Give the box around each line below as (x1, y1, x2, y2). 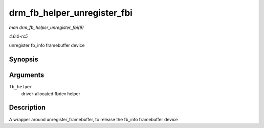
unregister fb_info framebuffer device (9, 42, 85, 49)
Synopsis (9, 55, 39, 64)
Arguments (9, 71, 44, 79)
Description (9, 103, 46, 112)
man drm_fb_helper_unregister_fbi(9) (9, 25, 84, 30)
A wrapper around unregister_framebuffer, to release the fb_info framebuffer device (9, 116, 178, 122)
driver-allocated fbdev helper (21, 91, 81, 97)
